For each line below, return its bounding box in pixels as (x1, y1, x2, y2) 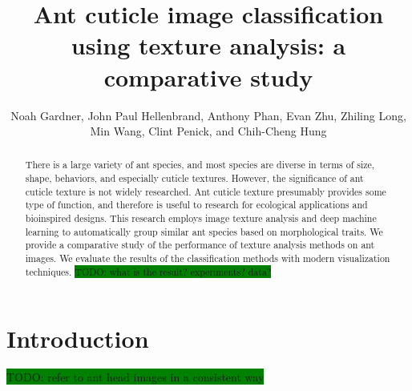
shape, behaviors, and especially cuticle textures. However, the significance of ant (25, 171, 364, 185)
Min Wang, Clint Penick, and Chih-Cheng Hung (90, 123, 327, 139)
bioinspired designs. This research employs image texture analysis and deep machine (25, 212, 377, 225)
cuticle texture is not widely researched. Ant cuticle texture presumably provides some (25, 184, 386, 198)
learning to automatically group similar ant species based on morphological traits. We (25, 224, 383, 238)
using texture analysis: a (71, 29, 346, 62)
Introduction (6, 322, 149, 355)
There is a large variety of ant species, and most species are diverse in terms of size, (25, 158, 375, 171)
